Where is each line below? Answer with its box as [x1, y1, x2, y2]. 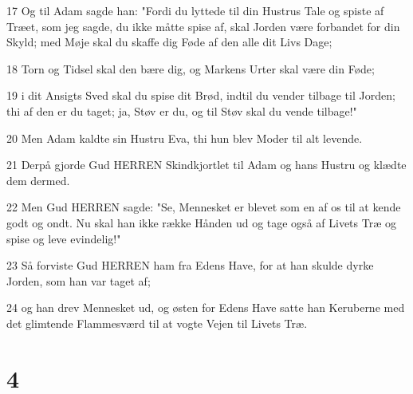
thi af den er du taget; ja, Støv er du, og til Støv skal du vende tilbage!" [6, 102, 357, 119]
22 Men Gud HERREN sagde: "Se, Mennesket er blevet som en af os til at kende [6, 199, 401, 215]
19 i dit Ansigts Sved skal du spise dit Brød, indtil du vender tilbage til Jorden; [6, 87, 395, 104]
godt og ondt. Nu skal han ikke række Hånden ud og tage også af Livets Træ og [6, 214, 396, 230]
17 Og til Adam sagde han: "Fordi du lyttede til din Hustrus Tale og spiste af [6, 2, 384, 18]
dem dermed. [6, 171, 70, 188]
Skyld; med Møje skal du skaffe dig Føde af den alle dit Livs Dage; [6, 33, 332, 50]
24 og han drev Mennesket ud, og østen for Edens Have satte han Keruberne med [6, 299, 405, 316]
